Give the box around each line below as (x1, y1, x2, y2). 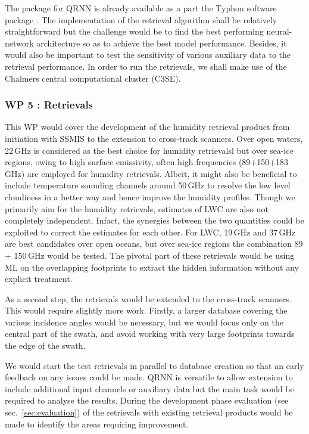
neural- (266, 25, 292, 38)
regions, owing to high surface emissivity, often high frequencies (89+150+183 (5, 156, 289, 168)
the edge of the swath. (5, 339, 86, 352)
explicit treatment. (5, 272, 73, 285)
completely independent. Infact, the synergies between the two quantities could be (5, 214, 304, 227)
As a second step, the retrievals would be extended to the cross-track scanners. (5, 292, 292, 305)
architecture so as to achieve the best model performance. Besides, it (36, 36, 287, 49)
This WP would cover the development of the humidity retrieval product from (5, 120, 290, 133)
